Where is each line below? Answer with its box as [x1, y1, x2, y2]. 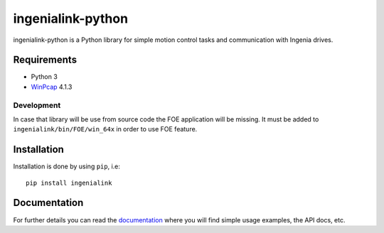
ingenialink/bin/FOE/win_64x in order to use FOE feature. [13, 125, 198, 134]
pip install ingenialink [26, 178, 112, 187]
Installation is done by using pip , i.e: [13, 162, 121, 170]
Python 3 [31, 72, 58, 81]
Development [13, 100, 61, 110]
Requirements [13, 54, 78, 66]
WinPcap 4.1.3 [31, 82, 73, 91]
